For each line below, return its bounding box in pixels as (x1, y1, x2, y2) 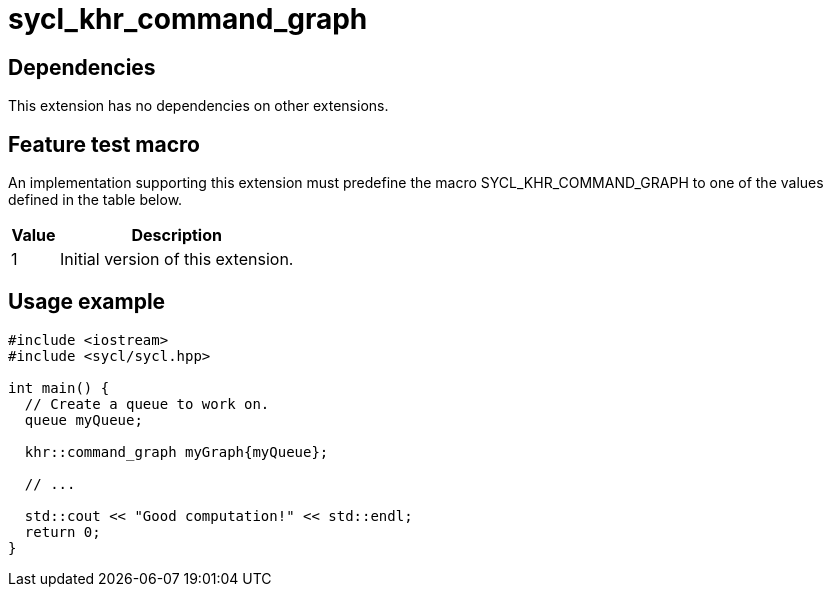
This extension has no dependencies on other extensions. (8, 97, 389, 115)
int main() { (8, 379, 110, 396)
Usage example (8, 289, 166, 315)
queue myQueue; (24, 411, 143, 428)
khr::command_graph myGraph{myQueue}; (24, 443, 329, 460)
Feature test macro (8, 131, 200, 157)
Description (131, 225, 222, 246)
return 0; (24, 523, 101, 540)
